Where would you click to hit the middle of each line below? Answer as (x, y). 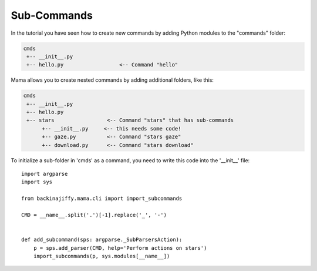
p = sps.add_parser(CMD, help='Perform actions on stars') (120, 248)
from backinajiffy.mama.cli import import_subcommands (102, 199)
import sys (37, 182)
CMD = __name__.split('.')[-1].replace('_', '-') (94, 215)
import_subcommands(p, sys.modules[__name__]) (102, 256)
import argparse (45, 174)
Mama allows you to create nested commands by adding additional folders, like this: (112, 80)
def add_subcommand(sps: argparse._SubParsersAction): (102, 240)
